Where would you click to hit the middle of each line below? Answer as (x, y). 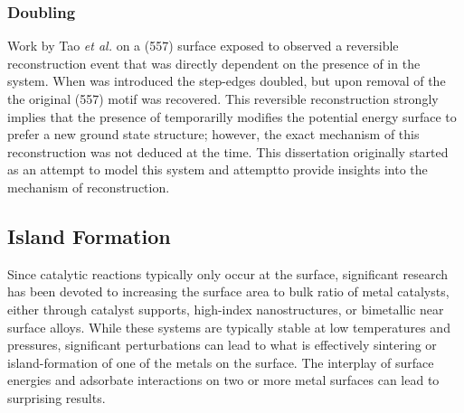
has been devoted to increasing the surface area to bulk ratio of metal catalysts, (228, 291)
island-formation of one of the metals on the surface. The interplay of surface (221, 362)
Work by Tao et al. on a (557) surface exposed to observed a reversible (203, 46)
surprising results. (57, 397)
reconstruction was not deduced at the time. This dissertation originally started (228, 151)
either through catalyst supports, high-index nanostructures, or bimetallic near (226, 309)
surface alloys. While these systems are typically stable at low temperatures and (229, 327)
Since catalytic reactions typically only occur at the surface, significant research (227, 273)
